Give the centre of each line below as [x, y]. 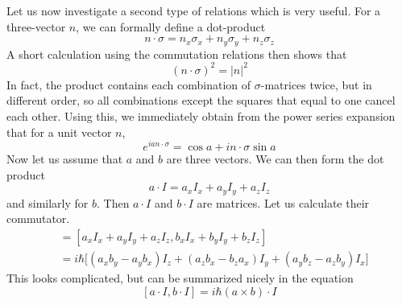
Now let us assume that [65, 159]
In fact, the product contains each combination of [129, 84]
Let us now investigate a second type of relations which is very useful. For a [194, 10]
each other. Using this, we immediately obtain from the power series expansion [201, 115]
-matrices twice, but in [316, 84]
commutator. [38, 218]
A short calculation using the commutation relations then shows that [177, 54]
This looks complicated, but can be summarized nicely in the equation [180, 278]
